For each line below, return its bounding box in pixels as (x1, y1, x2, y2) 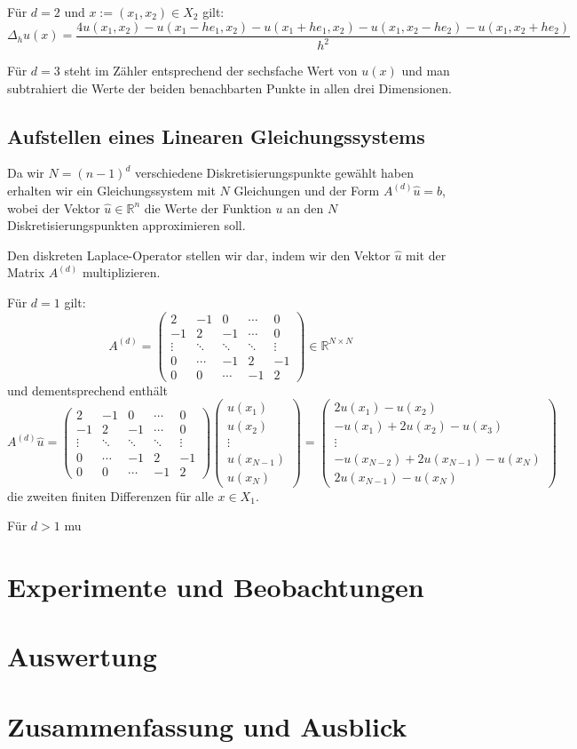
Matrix (7, 263, 45, 282)
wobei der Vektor (7, 198, 100, 217)
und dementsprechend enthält (7, 380, 168, 399)
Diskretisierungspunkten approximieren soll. (7, 216, 246, 235)
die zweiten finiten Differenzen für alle (7, 486, 214, 505)
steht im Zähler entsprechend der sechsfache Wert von (64, 61, 358, 79)
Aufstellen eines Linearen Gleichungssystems (7, 122, 425, 149)
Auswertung (7, 638, 157, 674)
